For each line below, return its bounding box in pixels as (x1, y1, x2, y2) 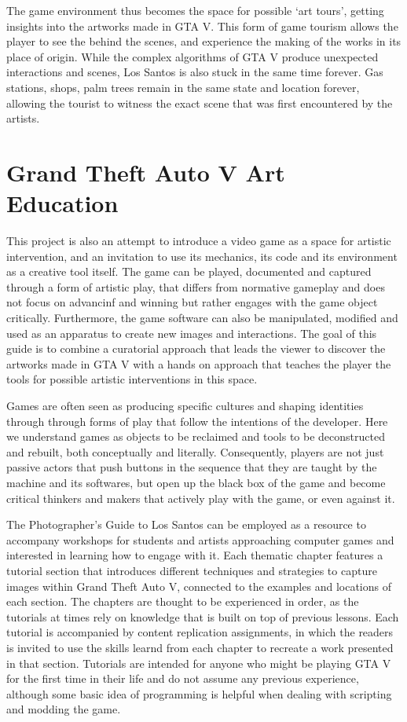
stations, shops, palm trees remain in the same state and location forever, (6, 79, 360, 95)
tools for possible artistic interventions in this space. (6, 371, 258, 387)
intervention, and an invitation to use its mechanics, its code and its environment (6, 247, 398, 264)
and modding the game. (6, 701, 121, 717)
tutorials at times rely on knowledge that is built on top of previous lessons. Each (6, 608, 399, 625)
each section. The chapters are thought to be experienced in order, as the (6, 593, 359, 610)
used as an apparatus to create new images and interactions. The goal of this (6, 324, 377, 341)
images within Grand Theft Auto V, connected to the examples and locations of (6, 577, 391, 594)
